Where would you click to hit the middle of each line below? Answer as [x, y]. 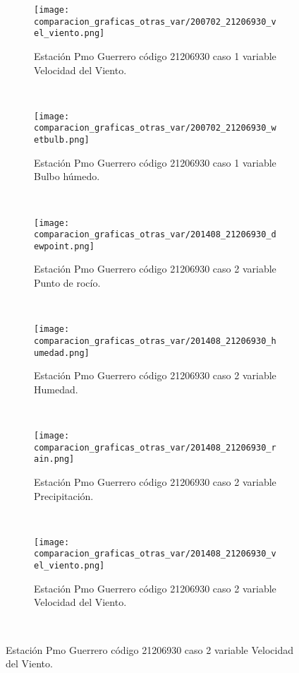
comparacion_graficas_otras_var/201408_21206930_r [155, 447]
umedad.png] [62, 353]
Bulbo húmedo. [67, 176]
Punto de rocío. [67, 283]
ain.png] [54, 459]
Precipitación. [64, 495]
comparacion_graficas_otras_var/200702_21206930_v [155, 22]
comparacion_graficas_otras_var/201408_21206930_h [155, 341]
